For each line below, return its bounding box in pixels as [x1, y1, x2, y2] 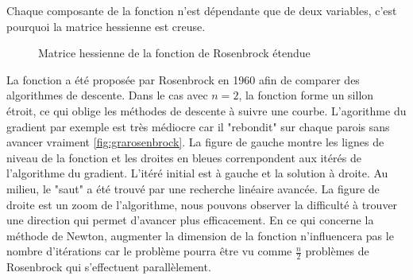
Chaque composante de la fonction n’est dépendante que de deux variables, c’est [6, 2, 397, 18]
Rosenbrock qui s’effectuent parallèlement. [6, 259, 211, 275]
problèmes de [305, 243, 369, 259]
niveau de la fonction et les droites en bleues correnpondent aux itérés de [6, 149, 361, 165]
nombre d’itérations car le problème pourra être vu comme [6, 243, 292, 259]
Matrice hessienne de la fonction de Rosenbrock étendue [38, 45, 311, 61]
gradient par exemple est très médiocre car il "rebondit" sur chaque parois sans [6, 118, 390, 134]
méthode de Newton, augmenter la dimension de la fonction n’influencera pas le [6, 227, 394, 243]
